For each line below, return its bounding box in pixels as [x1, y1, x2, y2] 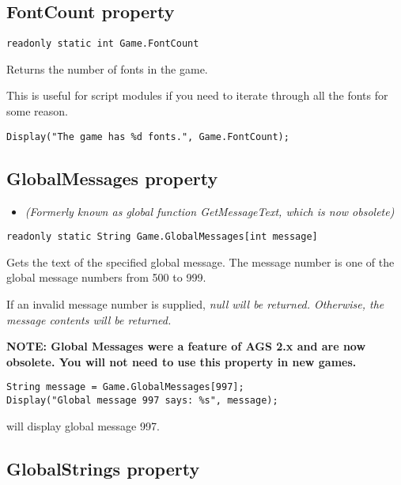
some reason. [6, 103, 68, 119]
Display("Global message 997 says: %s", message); [6, 394, 278, 406]
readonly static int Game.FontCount [6, 38, 199, 50]
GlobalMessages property [6, 165, 218, 190]
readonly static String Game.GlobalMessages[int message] [6, 231, 318, 243]
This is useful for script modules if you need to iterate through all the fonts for [6, 87, 388, 104]
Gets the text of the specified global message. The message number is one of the [6, 253, 395, 270]
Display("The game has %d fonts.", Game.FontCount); [6, 131, 289, 142]
